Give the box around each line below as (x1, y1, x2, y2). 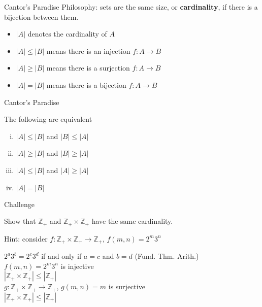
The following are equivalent (4, 114, 92, 124)
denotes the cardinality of (27, 28, 107, 39)
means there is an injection (46, 45, 130, 56)
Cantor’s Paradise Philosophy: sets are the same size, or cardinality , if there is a (4, 2, 258, 12)
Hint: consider (4, 233, 48, 244)
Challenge (4, 198, 35, 209)
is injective (60, 260, 94, 271)
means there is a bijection (46, 79, 126, 90)
